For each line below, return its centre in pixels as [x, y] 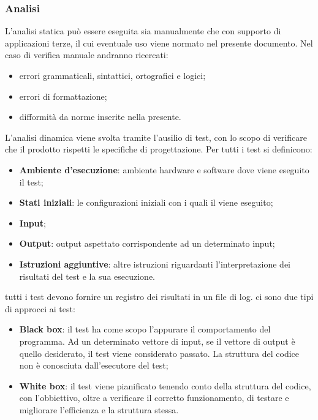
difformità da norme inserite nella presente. [100, 117]
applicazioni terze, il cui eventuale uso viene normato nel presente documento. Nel [159, 43]
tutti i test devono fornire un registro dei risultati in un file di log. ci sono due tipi [159, 297]
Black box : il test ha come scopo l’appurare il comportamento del [145, 329]
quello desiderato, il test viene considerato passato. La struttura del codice [159, 353]
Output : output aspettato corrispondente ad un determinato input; [147, 243]
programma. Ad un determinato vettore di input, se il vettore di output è [157, 341]
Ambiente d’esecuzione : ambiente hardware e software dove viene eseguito [164, 169]
